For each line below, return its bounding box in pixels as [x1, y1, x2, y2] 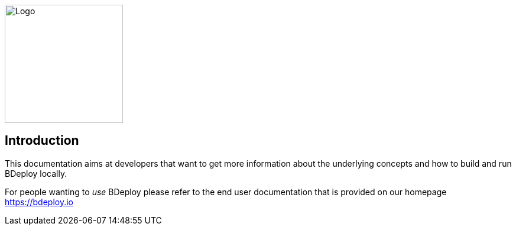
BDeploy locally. [5, 168, 67, 179]
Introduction [5, 133, 79, 148]
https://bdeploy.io [5, 196, 73, 207]
